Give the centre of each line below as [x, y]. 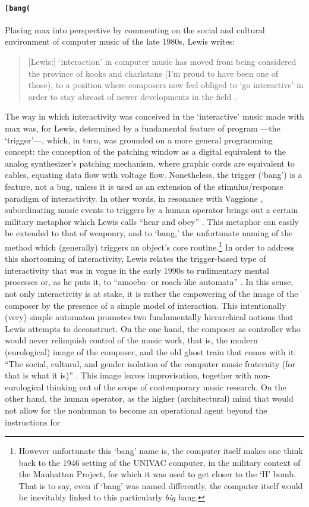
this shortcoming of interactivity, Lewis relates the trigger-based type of [135, 259]
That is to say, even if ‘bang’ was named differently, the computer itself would [161, 485]
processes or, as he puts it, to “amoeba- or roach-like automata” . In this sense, [149, 282]
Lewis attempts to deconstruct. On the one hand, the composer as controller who [153, 328]
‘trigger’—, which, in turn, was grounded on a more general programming [139, 140]
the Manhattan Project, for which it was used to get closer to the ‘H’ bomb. [157, 474]
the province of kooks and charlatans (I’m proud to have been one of [153, 73]
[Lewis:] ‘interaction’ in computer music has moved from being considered [162, 62]
